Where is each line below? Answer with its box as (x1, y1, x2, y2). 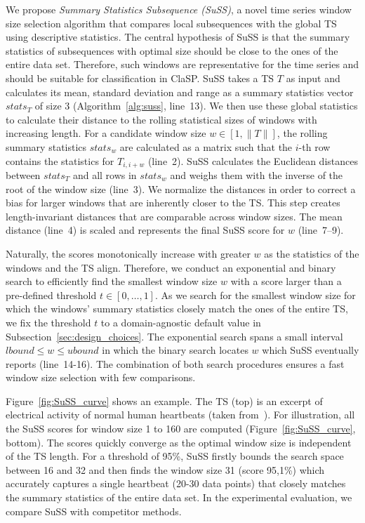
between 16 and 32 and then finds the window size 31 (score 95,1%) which (6, 462, 325, 477)
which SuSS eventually (262, 343, 359, 357)
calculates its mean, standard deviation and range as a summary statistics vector (6, 84, 354, 99)
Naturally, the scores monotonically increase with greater (6, 246, 251, 260)
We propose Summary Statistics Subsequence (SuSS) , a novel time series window (6, 2, 352, 16)
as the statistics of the (264, 246, 359, 260)
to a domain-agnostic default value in (100, 315, 261, 329)
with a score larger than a (230, 274, 342, 289)
